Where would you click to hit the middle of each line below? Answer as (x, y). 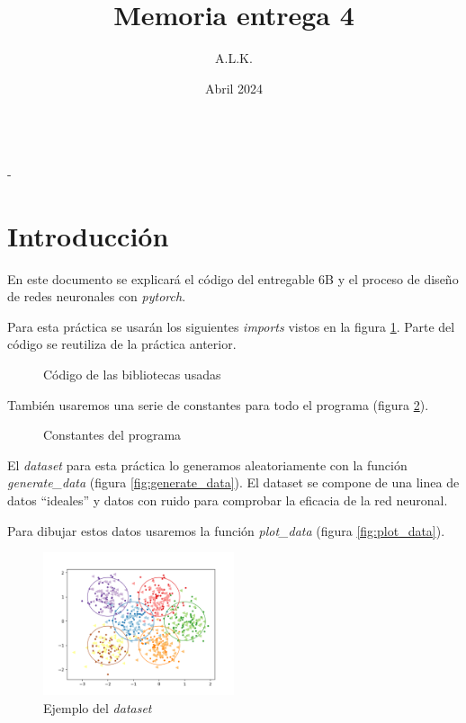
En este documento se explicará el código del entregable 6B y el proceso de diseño (233, 278)
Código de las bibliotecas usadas (132, 374)
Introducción (88, 235)
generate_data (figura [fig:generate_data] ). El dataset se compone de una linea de (233, 482)
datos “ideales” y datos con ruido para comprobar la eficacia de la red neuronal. (228, 500)
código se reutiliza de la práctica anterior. (122, 344)
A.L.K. (234, 58)
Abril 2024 (234, 88)
